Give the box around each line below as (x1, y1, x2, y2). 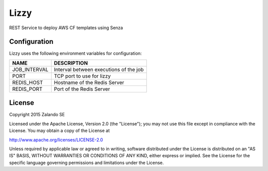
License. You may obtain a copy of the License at (9, 128, 110, 133)
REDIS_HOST (12, 79, 43, 86)
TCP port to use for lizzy (54, 72, 111, 79)
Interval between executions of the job (54, 66, 144, 73)
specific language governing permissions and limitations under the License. (9, 160, 164, 166)
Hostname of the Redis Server (54, 79, 125, 86)
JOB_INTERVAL (12, 66, 49, 73)
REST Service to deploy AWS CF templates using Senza (9, 25, 124, 31)
